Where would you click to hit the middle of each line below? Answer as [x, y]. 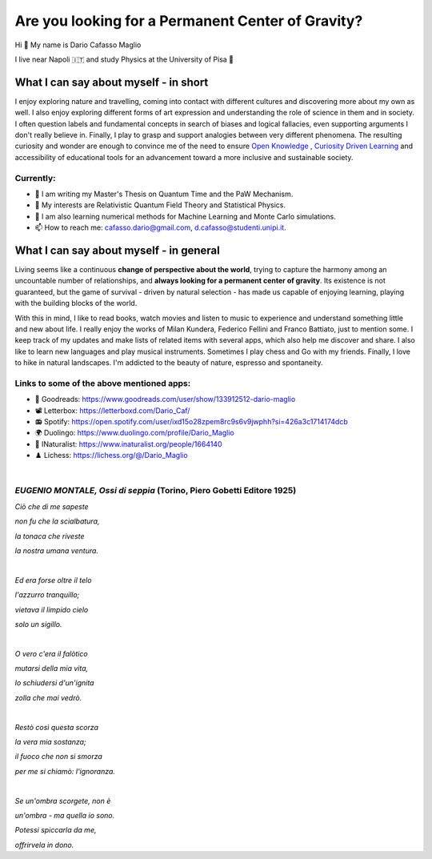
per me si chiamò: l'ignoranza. [65, 771]
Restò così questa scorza [57, 727]
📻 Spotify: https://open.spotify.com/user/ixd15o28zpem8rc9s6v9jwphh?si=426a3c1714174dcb [191, 422]
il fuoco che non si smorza [59, 757]
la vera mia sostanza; [51, 742]
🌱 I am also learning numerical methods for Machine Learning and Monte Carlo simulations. [185, 216]
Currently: [35, 178]
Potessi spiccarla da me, [56, 830]
